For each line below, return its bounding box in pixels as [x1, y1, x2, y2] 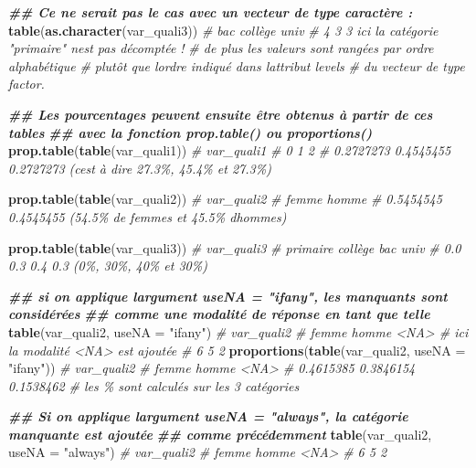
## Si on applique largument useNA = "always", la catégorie [8, 407, 408, 426]
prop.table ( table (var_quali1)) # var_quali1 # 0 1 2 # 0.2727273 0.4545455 [8, 141, 451, 160]
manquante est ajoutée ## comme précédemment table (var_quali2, [8, 424, 432, 443]
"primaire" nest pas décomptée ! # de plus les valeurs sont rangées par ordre [8, 38, 434, 58]
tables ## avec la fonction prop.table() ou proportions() [8, 122, 373, 142]
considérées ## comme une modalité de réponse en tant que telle [8, 304, 430, 324]
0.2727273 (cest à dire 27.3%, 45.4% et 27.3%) [8, 158, 271, 177]
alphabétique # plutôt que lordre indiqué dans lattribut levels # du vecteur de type [8, 56, 465, 75]
